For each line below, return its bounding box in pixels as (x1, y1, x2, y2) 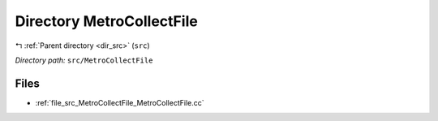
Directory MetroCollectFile (15, 12, 198, 30)
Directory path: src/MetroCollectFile (15, 55, 153, 65)
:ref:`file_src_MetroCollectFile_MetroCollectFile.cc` (35, 97, 204, 107)
